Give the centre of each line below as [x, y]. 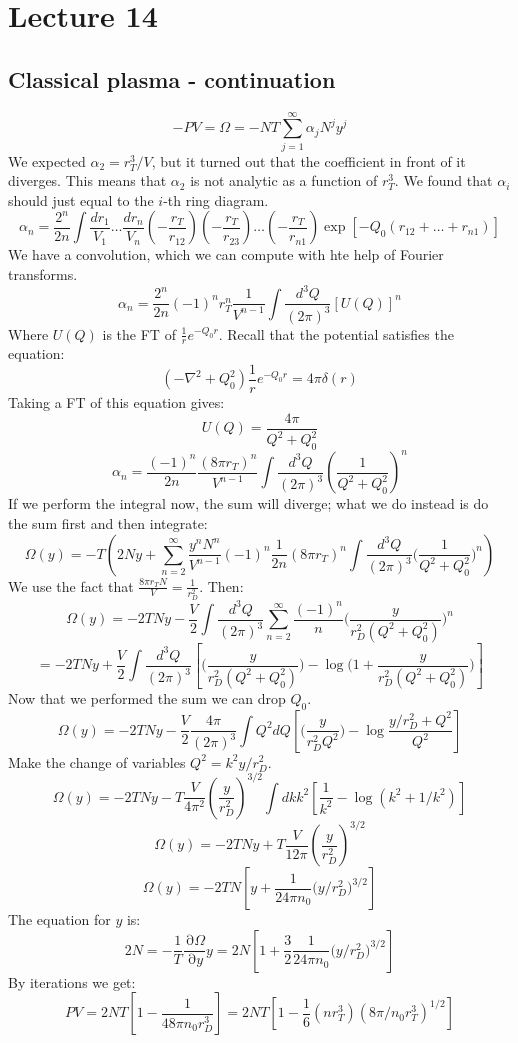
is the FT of [139, 333]
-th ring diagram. [216, 199]
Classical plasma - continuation [172, 78]
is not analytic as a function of [284, 180]
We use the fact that [71, 585]
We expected [47, 160]
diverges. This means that [87, 180]
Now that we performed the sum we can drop [147, 697]
